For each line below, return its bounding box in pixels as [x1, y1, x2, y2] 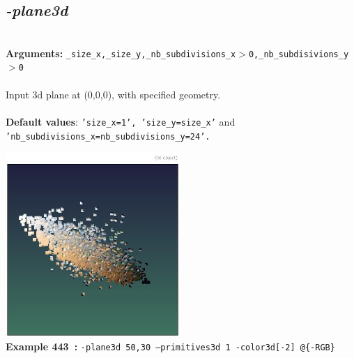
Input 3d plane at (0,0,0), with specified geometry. [6, 87, 221, 101]
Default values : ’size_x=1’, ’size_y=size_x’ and [6, 114, 236, 128]
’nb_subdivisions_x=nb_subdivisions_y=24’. [6, 131, 210, 142]
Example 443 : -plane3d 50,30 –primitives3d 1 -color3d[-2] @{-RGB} [6, 339, 335, 354]
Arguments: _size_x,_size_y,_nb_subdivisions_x [6, 45, 236, 60]
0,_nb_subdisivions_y [248, 49, 349, 59]
